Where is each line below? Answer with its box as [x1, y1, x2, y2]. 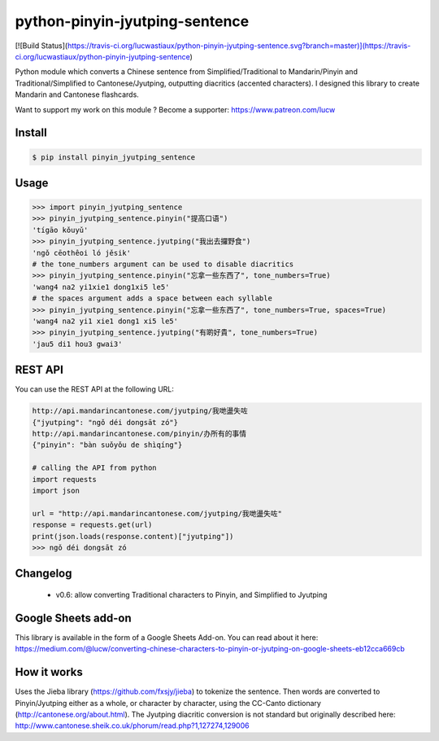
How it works [15, 665, 83, 679]
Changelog [15, 567, 72, 581]
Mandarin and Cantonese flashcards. [15, 90, 140, 99]
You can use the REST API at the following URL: [15, 384, 175, 394]
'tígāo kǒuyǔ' [32, 225, 89, 235]
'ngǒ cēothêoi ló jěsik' [32, 248, 132, 257]
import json [32, 486, 80, 495]
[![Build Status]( [15, 41, 68, 50]
